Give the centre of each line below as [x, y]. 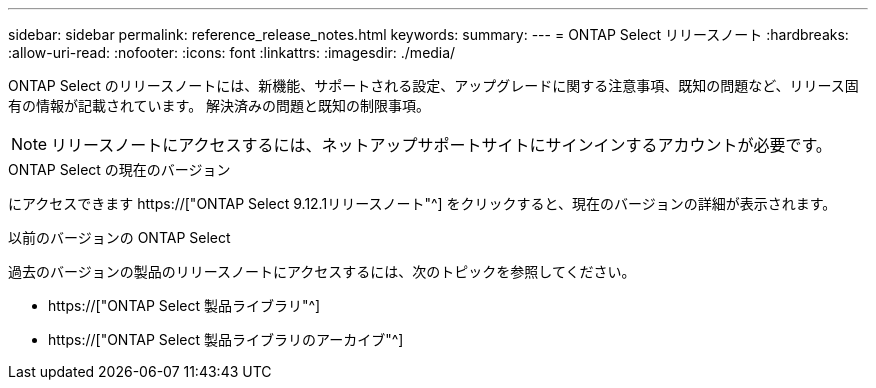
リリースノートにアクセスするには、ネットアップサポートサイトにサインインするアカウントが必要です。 [441, 145]
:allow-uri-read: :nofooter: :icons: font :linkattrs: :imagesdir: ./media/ [232, 52]
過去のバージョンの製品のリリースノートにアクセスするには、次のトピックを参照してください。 [322, 271]
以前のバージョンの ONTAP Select [119, 237]
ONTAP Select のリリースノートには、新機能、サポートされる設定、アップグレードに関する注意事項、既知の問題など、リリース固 [433, 85]
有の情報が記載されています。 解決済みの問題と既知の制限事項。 [219, 105]
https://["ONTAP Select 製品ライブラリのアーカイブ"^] [226, 339]
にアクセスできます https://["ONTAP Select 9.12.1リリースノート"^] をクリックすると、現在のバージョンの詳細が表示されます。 [422, 203]
